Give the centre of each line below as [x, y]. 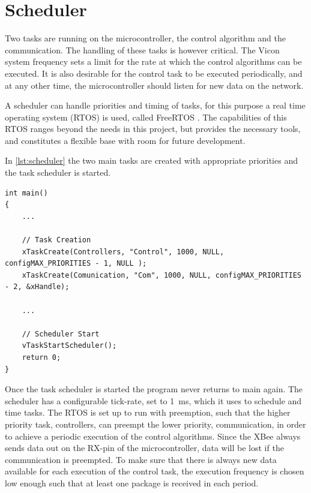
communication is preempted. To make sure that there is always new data [141, 459]
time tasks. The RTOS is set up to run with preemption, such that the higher [148, 412]
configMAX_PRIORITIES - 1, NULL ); [76, 264]
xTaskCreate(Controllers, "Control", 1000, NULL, [123, 252]
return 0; [41, 357]
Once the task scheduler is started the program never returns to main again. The [154, 389]
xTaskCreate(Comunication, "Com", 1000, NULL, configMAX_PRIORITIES [162, 275]
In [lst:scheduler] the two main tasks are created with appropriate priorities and [151, 160]
